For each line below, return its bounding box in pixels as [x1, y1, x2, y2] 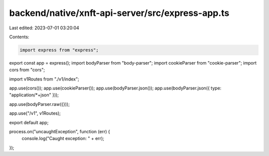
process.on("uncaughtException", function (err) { [9, 129, 111, 135]
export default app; [9, 119, 49, 125]
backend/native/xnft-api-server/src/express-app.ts [9, 7, 230, 18]
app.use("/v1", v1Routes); [9, 110, 61, 116]
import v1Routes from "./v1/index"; [9, 76, 79, 82]
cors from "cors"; [9, 67, 45, 73]
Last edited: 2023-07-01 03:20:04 [9, 25, 80, 31]
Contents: [9, 34, 29, 40]
